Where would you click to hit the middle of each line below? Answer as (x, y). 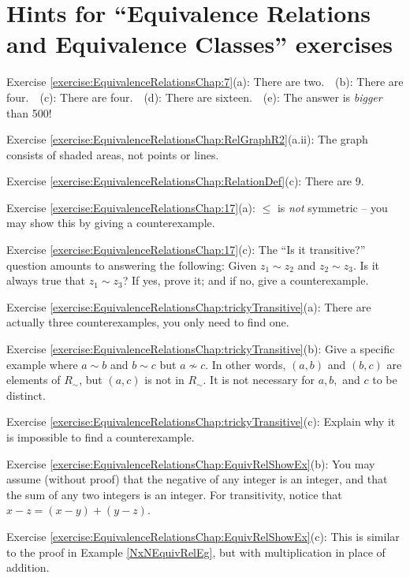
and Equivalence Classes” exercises (200, 44)
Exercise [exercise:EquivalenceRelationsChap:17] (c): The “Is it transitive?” (186, 250)
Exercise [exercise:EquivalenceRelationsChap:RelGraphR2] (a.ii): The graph (187, 139)
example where (42, 364)
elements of (34, 380)
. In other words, (246, 364)
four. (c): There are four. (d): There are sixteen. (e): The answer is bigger (194, 97)
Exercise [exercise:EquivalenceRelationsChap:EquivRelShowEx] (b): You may (191, 463)
